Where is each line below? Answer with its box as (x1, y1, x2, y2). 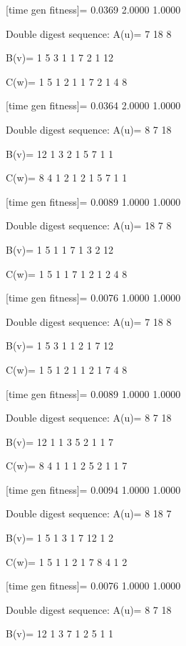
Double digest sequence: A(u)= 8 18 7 (6, 506, 172, 521)
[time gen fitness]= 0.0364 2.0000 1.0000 (6, 98, 181, 113)
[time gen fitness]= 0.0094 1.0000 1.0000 (6, 482, 181, 497)
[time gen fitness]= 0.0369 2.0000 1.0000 (6, 2, 181, 16)
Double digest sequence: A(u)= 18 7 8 (6, 218, 172, 233)
